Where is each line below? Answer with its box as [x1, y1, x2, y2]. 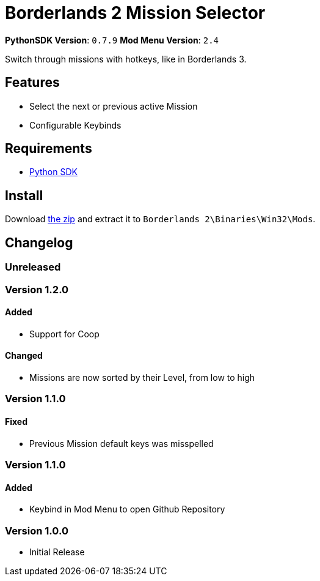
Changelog [5, 234, 73, 250]
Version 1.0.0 [5, 524, 68, 537]
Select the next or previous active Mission [29, 100, 198, 111]
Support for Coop [29, 328, 100, 339]
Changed [5, 350, 43, 361]
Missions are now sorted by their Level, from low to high [29, 372, 255, 383]
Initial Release [29, 546, 85, 557]
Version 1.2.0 [5, 283, 69, 296]
